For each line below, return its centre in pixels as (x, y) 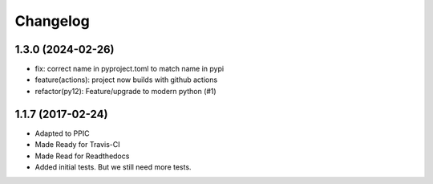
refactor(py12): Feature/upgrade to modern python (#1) (125, 91)
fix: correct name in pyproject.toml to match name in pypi (129, 69)
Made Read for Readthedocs (82, 156)
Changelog (52, 21)
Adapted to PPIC (62, 133)
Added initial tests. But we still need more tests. (113, 167)
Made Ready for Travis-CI (77, 145)
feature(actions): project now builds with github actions (126, 80)
